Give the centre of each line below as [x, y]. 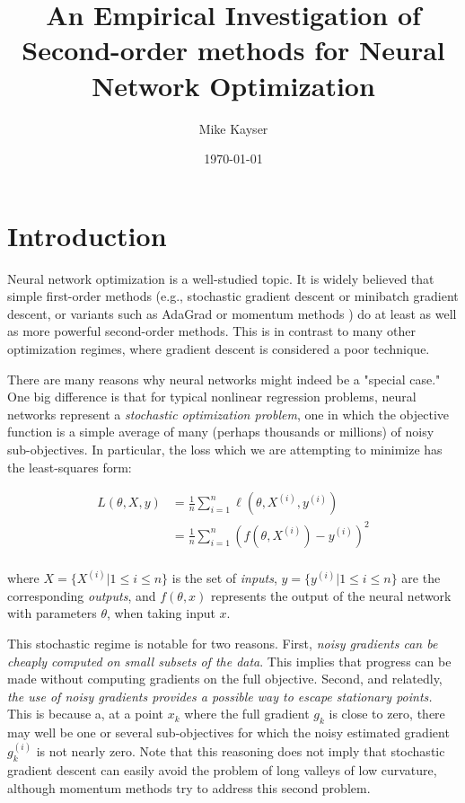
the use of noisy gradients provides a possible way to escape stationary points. [220, 696]
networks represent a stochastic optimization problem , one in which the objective [228, 414]
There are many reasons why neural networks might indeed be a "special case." [224, 379]
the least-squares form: [70, 467]
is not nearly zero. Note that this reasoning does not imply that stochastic [241, 751]
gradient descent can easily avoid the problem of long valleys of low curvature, [222, 769]
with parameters [52, 613]
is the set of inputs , [224, 578]
